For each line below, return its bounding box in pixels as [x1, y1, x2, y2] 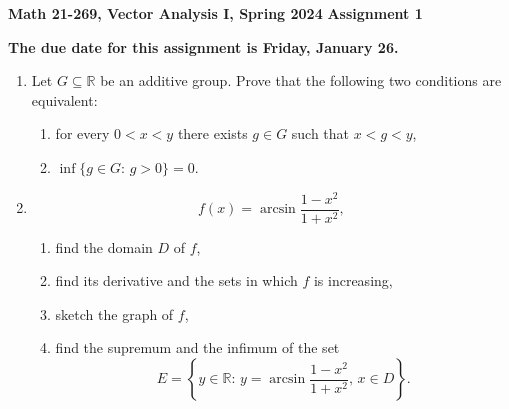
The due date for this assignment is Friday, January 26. [8, 36, 399, 57]
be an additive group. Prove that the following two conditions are [100, 70, 502, 91]
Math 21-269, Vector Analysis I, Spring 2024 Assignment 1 [8, 3, 423, 23]
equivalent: [31, 89, 98, 110]
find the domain [55, 236, 153, 257]
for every [55, 123, 110, 144]
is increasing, [313, 270, 393, 291]
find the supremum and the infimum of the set [55, 337, 340, 358]
